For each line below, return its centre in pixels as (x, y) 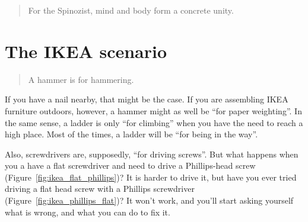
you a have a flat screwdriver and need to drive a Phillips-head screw (130, 165)
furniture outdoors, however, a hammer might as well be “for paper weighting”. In (153, 110)
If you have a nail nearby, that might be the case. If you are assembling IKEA (147, 99)
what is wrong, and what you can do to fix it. (88, 212)
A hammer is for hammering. (81, 79)
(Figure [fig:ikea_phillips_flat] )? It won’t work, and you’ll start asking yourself (149, 200)
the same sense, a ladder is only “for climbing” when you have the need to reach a (154, 122)
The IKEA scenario (86, 51)
